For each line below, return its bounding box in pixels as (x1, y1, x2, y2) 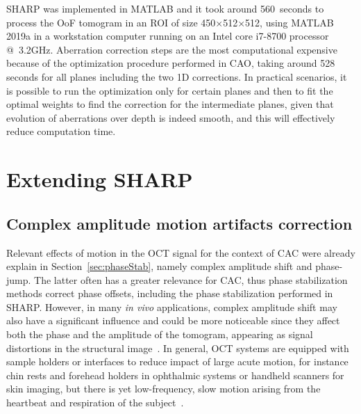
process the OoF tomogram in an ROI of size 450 (6, 15, 216, 29)
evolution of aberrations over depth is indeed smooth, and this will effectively (6, 110, 335, 125)
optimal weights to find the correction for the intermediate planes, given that (6, 97, 334, 111)
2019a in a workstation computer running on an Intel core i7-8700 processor (6, 29, 329, 43)
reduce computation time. (6, 124, 116, 138)
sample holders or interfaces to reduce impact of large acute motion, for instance (6, 354, 349, 369)
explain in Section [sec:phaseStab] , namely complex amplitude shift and (6, 259, 312, 273)
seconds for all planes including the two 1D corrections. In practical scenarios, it (6, 69, 347, 83)
